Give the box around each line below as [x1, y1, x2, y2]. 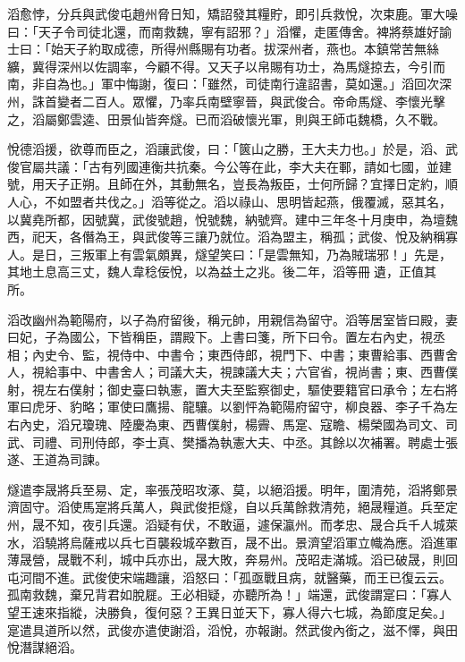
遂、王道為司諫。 [7, 450, 107, 469]
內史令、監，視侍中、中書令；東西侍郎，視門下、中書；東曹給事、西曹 [31, 344, 445, 363]
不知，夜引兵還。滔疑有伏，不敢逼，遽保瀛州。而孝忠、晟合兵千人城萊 [44, 515, 458, 534]
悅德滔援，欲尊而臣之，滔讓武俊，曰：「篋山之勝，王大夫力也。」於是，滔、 [7, 140, 445, 158]
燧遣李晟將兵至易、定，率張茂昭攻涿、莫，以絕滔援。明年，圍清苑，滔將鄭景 [7, 480, 458, 498]
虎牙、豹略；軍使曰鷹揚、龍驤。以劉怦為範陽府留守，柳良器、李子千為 [31, 397, 445, 416]
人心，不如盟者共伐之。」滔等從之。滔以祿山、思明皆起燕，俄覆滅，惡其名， [7, 191, 452, 210]
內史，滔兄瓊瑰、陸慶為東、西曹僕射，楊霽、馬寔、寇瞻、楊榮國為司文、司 [19, 415, 458, 434]
